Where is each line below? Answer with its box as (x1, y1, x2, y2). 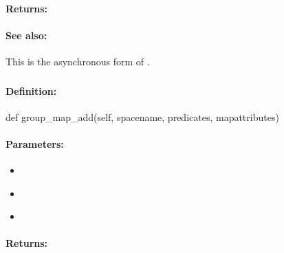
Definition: (6, 83, 57, 98)
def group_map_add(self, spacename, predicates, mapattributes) (6, 109, 279, 124)
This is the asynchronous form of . (6, 54, 150, 68)
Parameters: (6, 136, 64, 151)
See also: (6, 27, 47, 42)
